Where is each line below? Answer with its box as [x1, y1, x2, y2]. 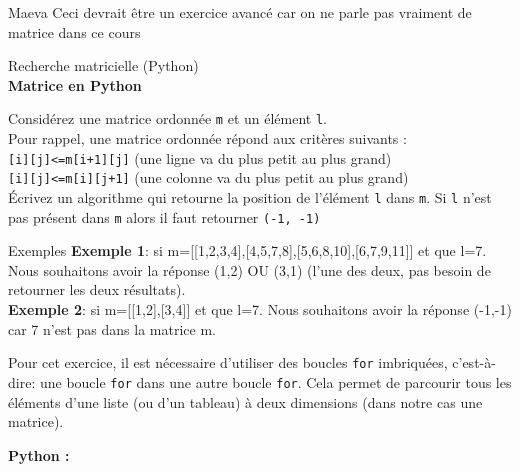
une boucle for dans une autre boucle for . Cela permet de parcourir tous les [39, 371, 512, 392]
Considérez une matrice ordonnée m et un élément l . [8, 108, 328, 129]
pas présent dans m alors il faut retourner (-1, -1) [8, 206, 321, 227]
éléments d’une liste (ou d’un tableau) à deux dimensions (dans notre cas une [8, 391, 483, 412]
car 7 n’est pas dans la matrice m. [8, 318, 216, 339]
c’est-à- [452, 352, 496, 373]
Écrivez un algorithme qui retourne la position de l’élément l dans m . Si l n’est [8, 186, 492, 207]
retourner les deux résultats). [8, 279, 186, 300]
